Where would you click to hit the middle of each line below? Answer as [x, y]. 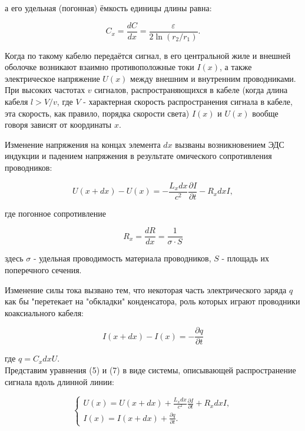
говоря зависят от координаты [58, 125]
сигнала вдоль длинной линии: [59, 381]
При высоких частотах [45, 90]
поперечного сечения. [43, 269]
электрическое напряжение [52, 78]
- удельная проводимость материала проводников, [122, 258]
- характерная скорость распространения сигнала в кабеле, [188, 102]
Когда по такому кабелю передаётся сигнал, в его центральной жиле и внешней [148, 55]
